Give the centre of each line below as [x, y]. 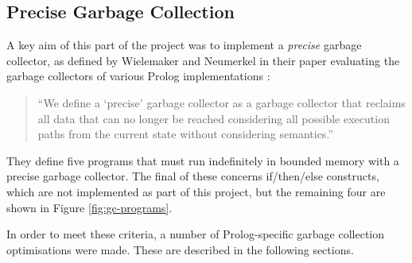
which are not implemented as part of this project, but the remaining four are [196, 191]
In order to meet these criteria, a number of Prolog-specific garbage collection [196, 234]
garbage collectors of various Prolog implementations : [138, 76]
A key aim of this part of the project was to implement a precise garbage [184, 45]
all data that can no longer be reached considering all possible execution [214, 118]
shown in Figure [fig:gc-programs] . [89, 207]
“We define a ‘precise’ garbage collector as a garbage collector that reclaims [222, 102]
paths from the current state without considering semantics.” [185, 134]
